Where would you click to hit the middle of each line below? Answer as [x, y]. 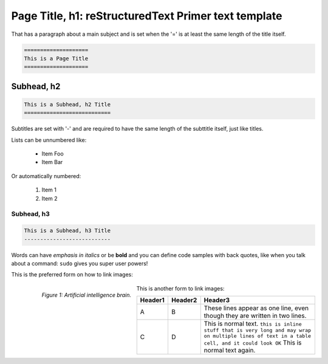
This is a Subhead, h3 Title [67, 231]
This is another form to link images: [180, 288]
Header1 [152, 300]
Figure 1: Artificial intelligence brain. [87, 295]
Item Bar [52, 162]
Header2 [184, 300]
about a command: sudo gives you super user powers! [80, 263]
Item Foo [53, 154]
